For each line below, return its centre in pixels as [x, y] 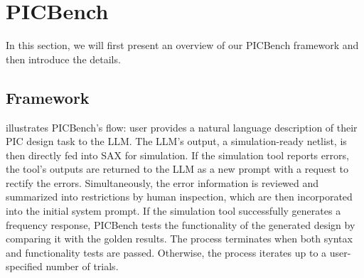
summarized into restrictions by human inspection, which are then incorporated [179, 197]
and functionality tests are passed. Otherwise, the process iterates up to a [166, 252]
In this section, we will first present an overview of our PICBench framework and [182, 45]
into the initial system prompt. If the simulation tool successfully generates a [173, 211]
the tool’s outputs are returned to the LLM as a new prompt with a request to [177, 169]
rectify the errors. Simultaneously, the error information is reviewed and [162, 182]
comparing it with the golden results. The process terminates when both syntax [179, 239]
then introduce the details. [63, 59]
